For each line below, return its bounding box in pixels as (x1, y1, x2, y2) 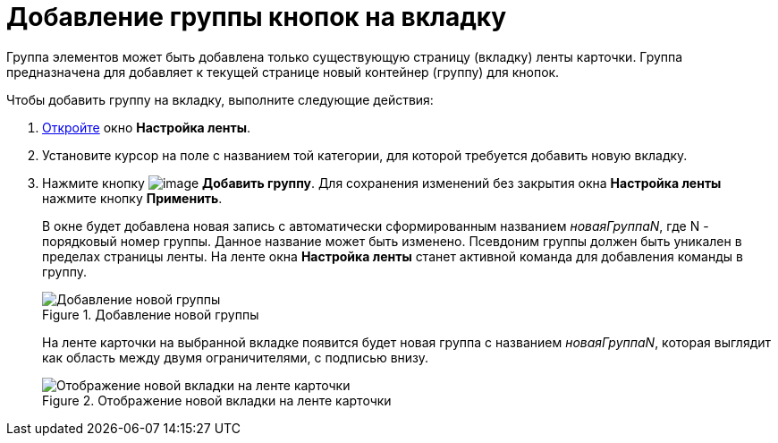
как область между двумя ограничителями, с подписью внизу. (42, 349, 429, 365)
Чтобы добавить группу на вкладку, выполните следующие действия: (6, 91, 434, 107)
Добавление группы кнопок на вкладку (6, 2, 507, 32)
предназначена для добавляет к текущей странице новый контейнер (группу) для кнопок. (6, 64, 560, 80)
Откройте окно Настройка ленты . (42, 119, 251, 135)
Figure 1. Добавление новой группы (42, 306, 259, 322)
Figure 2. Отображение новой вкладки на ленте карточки (42, 392, 392, 408)
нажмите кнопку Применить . (42, 190, 223, 206)
